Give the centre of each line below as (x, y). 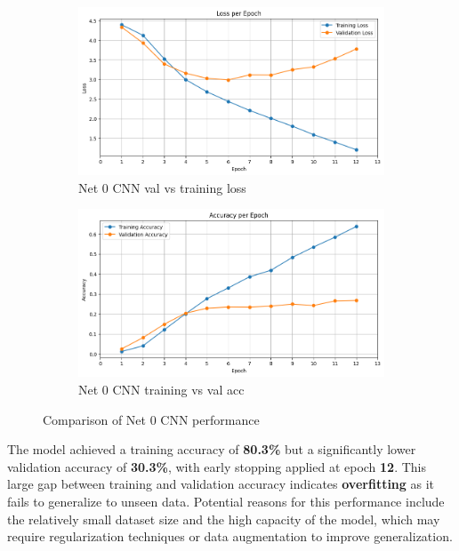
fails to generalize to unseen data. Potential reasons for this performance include (226, 501)
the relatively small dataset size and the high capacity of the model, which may (224, 519)
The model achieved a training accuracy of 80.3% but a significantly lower (212, 449)
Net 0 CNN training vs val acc (161, 389)
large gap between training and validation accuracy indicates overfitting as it (221, 484)
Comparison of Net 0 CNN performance (151, 419)
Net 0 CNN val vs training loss (162, 187)
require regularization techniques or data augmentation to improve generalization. (230, 536)
